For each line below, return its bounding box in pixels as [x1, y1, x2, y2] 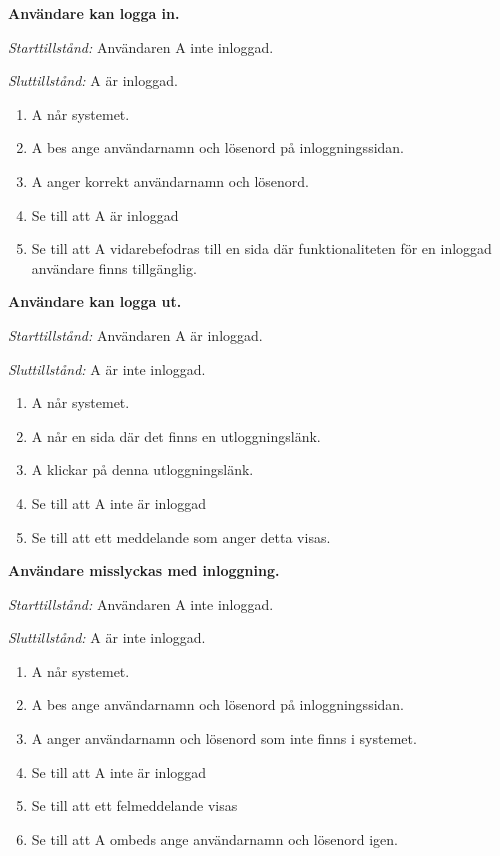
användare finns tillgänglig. [31, 257, 197, 278]
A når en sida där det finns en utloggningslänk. [31, 425, 321, 446]
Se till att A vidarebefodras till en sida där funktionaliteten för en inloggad [31, 238, 492, 259]
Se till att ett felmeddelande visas [31, 795, 238, 816]
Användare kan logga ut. [8, 291, 182, 312]
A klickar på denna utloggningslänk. [31, 459, 254, 480]
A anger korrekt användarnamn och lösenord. [31, 170, 309, 191]
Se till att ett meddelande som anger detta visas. [31, 526, 331, 547]
